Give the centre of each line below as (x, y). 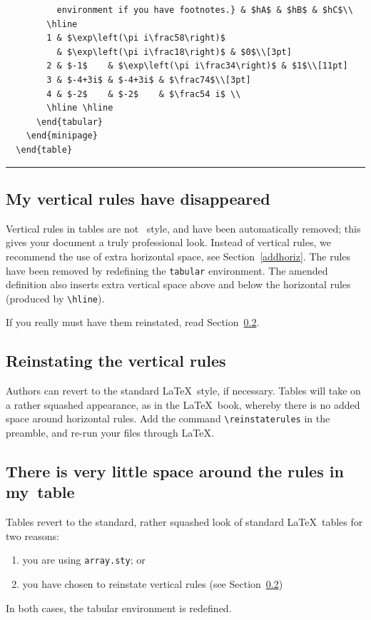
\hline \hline (80, 108)
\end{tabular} (70, 122)
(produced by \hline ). (55, 298)
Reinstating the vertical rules (116, 361)
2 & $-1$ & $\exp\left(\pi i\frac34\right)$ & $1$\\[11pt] (197, 66)
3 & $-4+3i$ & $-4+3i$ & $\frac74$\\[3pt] (149, 80)
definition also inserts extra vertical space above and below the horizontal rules (178, 284)
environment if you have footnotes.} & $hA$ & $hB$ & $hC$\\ (205, 10)
